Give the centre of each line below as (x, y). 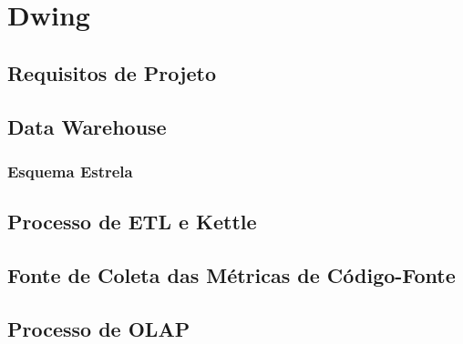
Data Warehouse (87, 126)
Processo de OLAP (99, 328)
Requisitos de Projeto (112, 72)
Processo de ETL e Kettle (132, 222)
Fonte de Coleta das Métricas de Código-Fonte (231, 274)
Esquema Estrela (70, 171)
